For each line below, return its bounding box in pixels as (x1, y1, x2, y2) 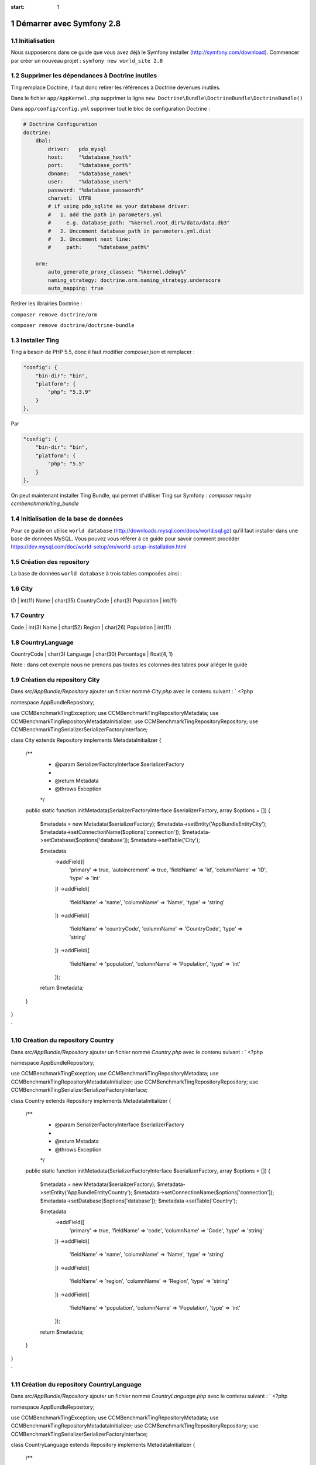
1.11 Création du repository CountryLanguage (11, 1380, 142, 1388)
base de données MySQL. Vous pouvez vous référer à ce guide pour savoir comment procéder (11, 535, 240, 542)
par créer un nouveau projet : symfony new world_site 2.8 (11, 57, 163, 64)
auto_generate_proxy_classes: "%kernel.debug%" (47, 268, 187, 275)
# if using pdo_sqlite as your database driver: (47, 203, 190, 210)
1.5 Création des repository (11, 558, 90, 566)
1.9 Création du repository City (11, 676, 100, 684)
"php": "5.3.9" (47, 389, 92, 396)
